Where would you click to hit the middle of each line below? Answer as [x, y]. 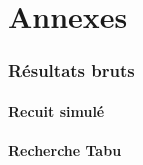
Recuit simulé [56, 110]
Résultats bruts [71, 70]
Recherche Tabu [65, 150]
